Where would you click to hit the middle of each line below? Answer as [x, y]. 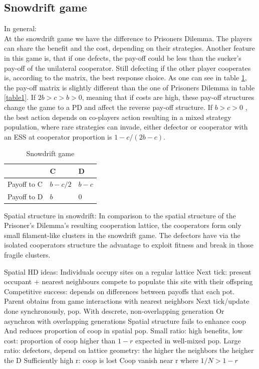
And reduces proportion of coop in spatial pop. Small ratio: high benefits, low [123, 331]
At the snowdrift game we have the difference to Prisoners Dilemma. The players [128, 38]
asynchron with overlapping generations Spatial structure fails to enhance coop [125, 321]
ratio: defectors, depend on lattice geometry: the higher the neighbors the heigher [129, 350]
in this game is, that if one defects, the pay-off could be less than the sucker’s [123, 57]
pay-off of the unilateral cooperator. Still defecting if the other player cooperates [127, 68]
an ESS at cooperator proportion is [58, 136]
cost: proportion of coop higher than [60, 340]
